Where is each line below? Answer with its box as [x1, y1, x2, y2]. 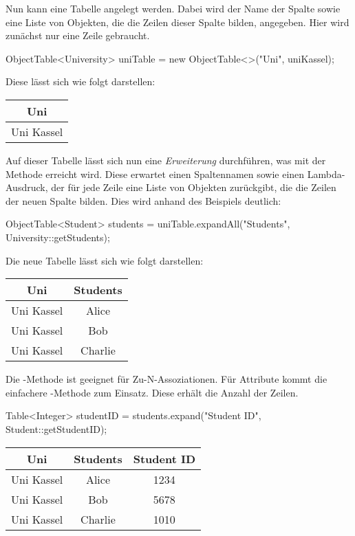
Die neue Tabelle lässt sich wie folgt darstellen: [6, 253, 204, 267]
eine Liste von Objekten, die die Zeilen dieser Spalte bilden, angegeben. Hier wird [6, 14, 349, 29]
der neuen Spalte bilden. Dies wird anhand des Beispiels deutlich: [6, 193, 281, 208]
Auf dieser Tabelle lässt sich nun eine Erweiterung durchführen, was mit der [6, 153, 326, 167]
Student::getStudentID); [6, 421, 107, 436]
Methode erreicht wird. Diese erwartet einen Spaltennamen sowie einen [6, 166, 305, 181]
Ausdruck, [6, 180, 48, 194]
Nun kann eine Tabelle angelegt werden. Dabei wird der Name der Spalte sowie [6, 1, 341, 15]
